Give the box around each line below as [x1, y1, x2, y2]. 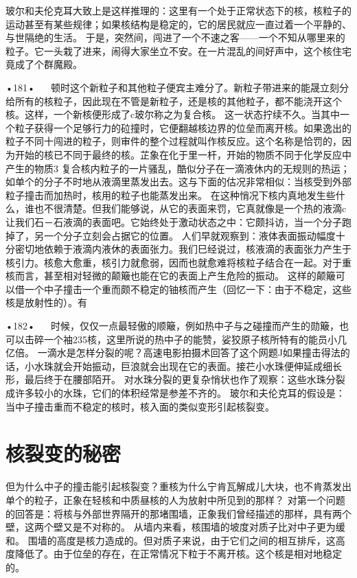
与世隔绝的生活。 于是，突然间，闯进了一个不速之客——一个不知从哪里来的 [5, 30, 345, 45]
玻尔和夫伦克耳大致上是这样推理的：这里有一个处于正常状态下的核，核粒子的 [5, 3, 352, 17]
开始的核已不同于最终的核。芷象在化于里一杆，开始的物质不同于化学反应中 [14, 147, 352, 161]
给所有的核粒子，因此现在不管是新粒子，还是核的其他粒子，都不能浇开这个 [5, 93, 342, 108]
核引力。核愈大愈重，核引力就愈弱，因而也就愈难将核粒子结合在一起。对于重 [5, 255, 352, 269]
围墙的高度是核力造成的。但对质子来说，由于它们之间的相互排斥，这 [27, 533, 336, 547]
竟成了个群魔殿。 [5, 57, 82, 71]
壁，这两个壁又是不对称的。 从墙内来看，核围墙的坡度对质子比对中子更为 [5, 520, 336, 534]
